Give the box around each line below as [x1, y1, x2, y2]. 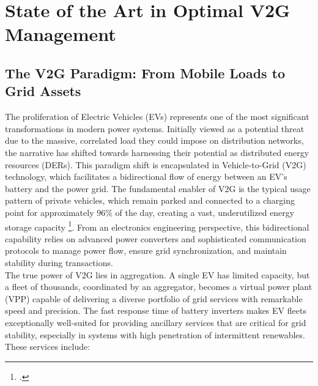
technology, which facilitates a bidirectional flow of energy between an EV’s [5, 170, 287, 183]
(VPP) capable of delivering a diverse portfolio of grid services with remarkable [5, 292, 303, 305]
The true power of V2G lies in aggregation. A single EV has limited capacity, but [5, 268, 310, 281]
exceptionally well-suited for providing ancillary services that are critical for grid [5, 316, 306, 328]
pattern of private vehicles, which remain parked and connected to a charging [5, 194, 295, 207]
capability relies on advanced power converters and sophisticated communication [5, 232, 306, 245]
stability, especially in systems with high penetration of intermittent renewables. [5, 328, 305, 341]
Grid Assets [5, 81, 81, 100]
